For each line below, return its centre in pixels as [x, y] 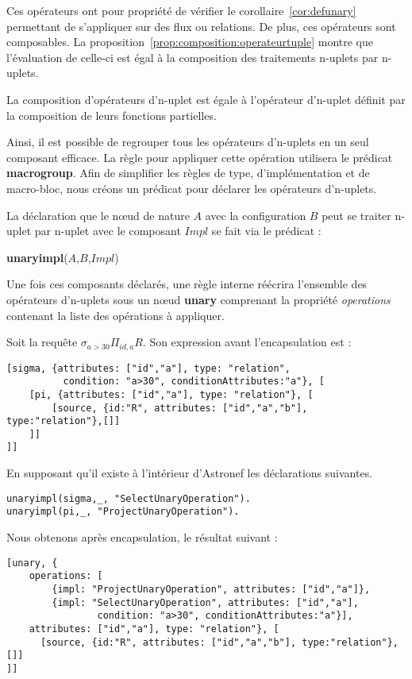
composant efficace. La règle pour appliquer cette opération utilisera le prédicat [200, 157]
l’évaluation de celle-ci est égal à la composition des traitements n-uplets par [193, 57]
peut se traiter [356, 215]
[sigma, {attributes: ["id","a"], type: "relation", [148, 368]
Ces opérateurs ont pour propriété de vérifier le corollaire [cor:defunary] [181, 10]
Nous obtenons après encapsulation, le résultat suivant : [142, 537]
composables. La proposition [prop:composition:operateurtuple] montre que [190, 42]
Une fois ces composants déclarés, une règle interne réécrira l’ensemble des [187, 284]
